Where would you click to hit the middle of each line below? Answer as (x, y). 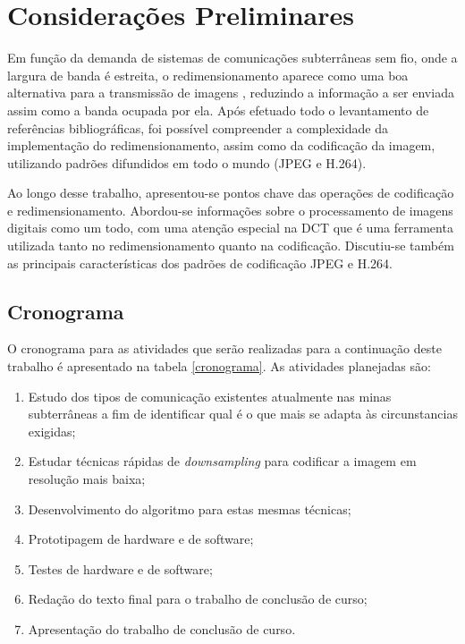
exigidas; (52, 431)
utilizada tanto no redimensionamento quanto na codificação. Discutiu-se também (231, 246)
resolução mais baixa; (87, 479)
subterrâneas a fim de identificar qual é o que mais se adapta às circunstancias (243, 414)
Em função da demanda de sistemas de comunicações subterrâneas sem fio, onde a (232, 58)
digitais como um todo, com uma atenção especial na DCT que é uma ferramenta (230, 228)
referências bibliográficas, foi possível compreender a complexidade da (198, 127)
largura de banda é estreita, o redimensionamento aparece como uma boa (208, 75)
